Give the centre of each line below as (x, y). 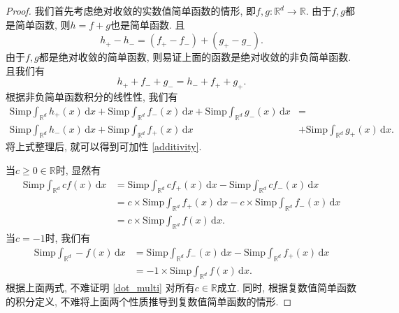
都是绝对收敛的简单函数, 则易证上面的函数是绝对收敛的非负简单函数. (195, 57)
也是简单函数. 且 (147, 24)
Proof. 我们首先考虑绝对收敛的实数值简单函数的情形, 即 (131, 10)
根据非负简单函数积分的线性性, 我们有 (92, 97)
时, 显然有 (78, 170)
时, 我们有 (68, 238)
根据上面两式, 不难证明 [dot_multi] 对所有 (100, 287)
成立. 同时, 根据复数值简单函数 (286, 287)
